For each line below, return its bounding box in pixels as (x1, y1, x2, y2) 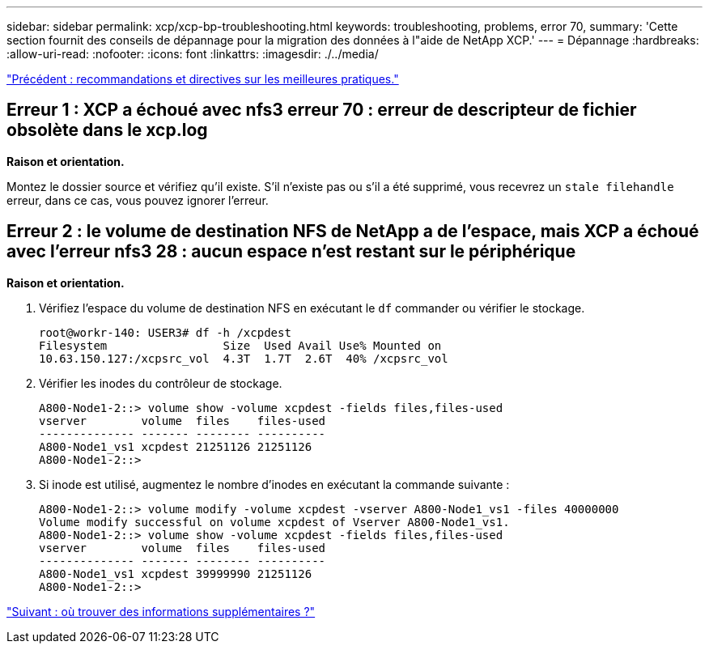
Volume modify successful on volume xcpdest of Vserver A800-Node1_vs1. (39, 515, 510, 529)
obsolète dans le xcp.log (6, 120, 208, 141)
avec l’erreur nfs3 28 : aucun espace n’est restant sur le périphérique (6, 241, 576, 262)
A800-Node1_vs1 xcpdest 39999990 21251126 (39, 567, 312, 580)
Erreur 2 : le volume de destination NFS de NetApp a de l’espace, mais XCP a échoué (6, 221, 699, 242)
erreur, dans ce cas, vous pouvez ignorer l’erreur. (6, 193, 269, 207)
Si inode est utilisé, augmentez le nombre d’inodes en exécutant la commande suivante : (39, 477, 510, 491)
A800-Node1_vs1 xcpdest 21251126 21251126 (39, 440, 312, 453)
